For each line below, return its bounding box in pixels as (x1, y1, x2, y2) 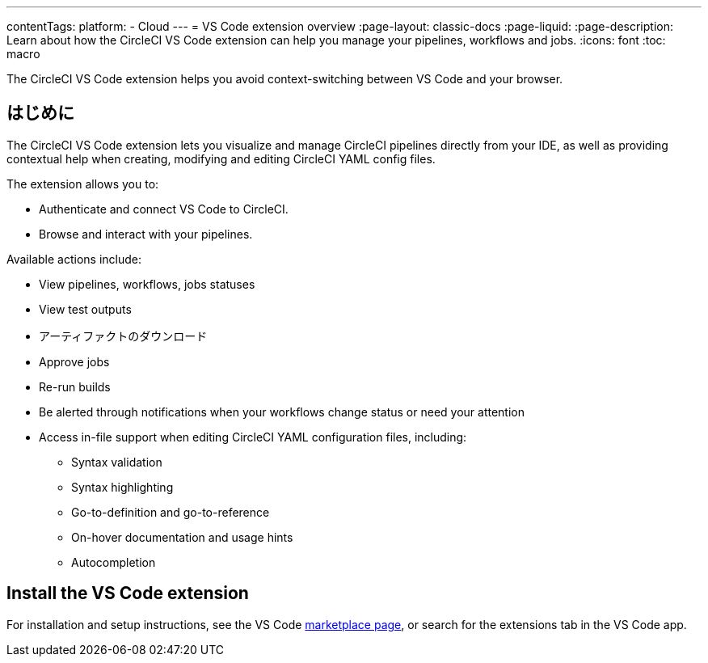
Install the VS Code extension (6, 583, 249, 604)
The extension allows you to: (6, 176, 159, 191)
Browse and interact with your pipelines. (39, 226, 253, 241)
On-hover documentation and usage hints (71, 530, 293, 544)
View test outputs (39, 302, 132, 316)
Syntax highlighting (71, 479, 174, 494)
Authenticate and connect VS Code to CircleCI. (39, 201, 289, 216)
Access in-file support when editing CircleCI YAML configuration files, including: (39, 429, 467, 444)
